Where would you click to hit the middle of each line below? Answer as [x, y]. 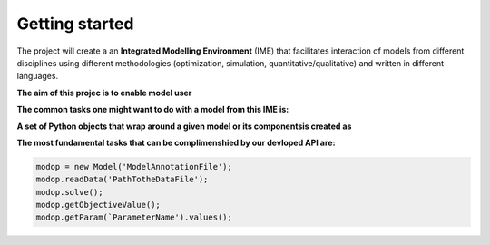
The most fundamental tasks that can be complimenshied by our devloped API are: [176, 142]
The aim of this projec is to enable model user [104, 93]
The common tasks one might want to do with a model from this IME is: [153, 110]
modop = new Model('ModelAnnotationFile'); [134, 167]
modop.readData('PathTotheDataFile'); [122, 180]
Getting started [75, 24]
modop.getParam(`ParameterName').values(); [134, 217]
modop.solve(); [69, 192]
